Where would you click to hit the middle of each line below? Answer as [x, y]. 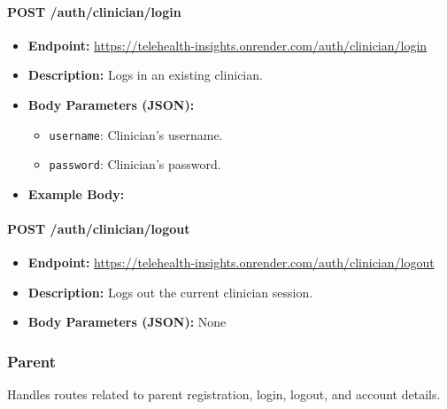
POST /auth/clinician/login [94, 11]
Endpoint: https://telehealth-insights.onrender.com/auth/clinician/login [227, 45]
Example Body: [76, 193]
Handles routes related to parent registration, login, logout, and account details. [224, 394]
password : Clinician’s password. [135, 164]
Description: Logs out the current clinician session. [170, 292]
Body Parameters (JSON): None [127, 322]
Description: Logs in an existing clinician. [145, 75]
